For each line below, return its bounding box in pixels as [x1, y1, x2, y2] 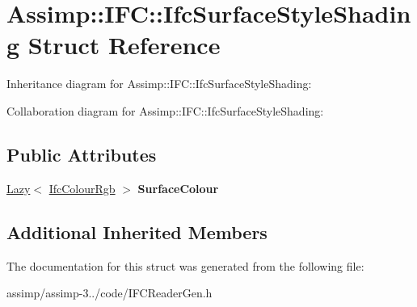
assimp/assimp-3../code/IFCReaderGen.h [6, 284, 213, 301]
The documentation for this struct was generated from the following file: [6, 257, 364, 274]
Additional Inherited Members [6, 219, 267, 244]
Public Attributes [6, 141, 157, 166]
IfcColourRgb [48, 179, 116, 196]
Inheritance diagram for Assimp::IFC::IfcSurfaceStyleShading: [6, 75, 312, 92]
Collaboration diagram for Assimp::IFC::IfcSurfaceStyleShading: [6, 102, 324, 119]
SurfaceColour [137, 179, 219, 196]
